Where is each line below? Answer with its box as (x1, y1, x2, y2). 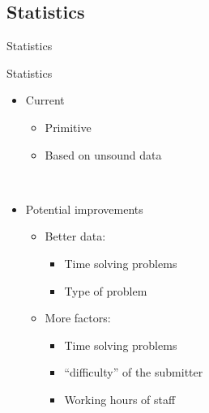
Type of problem (64, 282, 147, 299)
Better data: (45, 228, 106, 245)
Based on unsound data (45, 146, 162, 163)
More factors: (45, 309, 111, 326)
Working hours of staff (64, 390, 176, 407)
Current (25, 92, 65, 109)
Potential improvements (25, 200, 143, 217)
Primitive (45, 118, 92, 135)
